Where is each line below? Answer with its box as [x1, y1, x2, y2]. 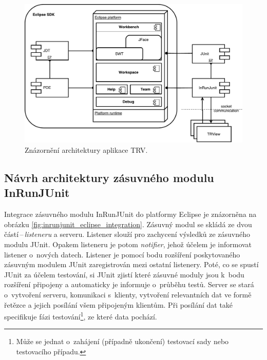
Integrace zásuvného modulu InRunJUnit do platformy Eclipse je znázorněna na [4, 209, 257, 219]
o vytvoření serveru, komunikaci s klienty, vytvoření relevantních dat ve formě [4, 289, 252, 299]
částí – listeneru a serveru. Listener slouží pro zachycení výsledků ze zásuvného [4, 229, 251, 239]
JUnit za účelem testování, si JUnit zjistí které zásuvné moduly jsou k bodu [4, 269, 244, 279]
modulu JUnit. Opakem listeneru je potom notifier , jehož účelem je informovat [4, 238, 252, 249]
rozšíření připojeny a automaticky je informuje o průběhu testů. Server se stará [4, 279, 254, 290]
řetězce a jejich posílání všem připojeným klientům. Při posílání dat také [4, 299, 233, 310]
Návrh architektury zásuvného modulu [4, 169, 214, 185]
